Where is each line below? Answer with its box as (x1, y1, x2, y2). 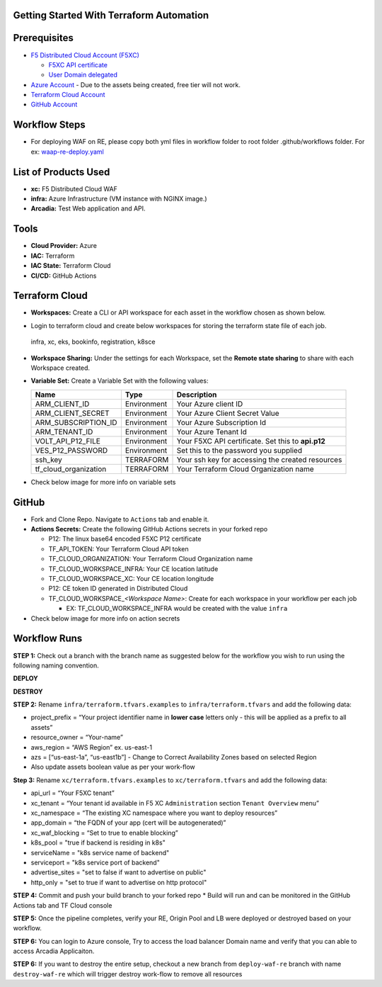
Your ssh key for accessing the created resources (176, 454, 342, 464)
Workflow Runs (13, 633, 83, 645)
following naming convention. (13, 661, 99, 670)
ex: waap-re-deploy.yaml (30, 147, 104, 156)
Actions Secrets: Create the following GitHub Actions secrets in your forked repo (30, 525, 268, 534)
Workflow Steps (13, 119, 86, 131)
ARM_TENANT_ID (35, 427, 93, 436)
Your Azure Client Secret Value (176, 408, 279, 418)
